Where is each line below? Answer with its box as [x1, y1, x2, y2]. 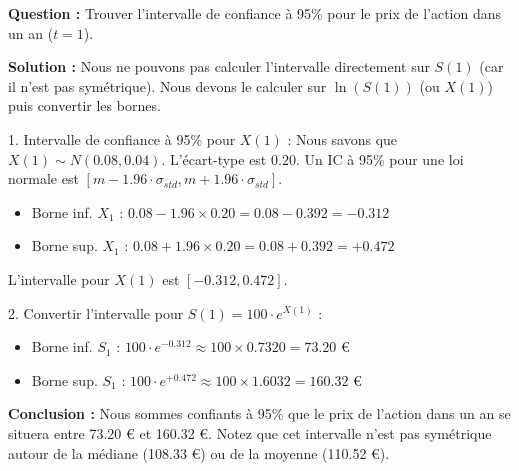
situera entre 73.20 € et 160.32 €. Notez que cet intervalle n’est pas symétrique [8, 422, 492, 443]
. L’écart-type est [161, 148, 267, 169]
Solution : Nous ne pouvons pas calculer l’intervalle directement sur [8, 56, 430, 77]
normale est [8, 168, 79, 189]
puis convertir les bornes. [8, 95, 161, 116]
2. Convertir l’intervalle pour [8, 302, 184, 323]
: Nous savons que [287, 128, 398, 149]
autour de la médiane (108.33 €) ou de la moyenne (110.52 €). [8, 442, 390, 463]
